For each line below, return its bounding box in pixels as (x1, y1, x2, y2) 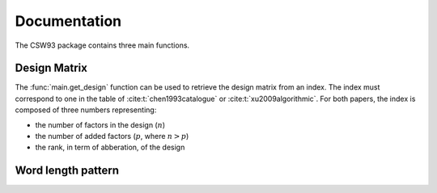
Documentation (15, 12, 122, 30)
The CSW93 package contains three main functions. (15, 40, 190, 50)
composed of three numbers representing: (15, 105, 157, 115)
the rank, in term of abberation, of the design (35, 142, 185, 153)
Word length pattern (15, 164, 120, 178)
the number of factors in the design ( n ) (35, 120, 166, 129)
